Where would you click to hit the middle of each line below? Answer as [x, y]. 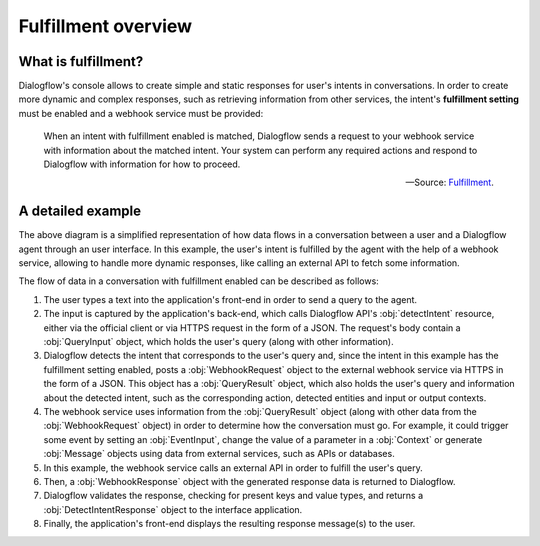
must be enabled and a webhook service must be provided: [141, 113]
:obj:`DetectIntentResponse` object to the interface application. [173, 509]
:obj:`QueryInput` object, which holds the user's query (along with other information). [218, 342]
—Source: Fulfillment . [449, 182]
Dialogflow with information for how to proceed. [142, 164]
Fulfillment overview [105, 26]
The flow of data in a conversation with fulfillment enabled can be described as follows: [198, 281]
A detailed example [80, 211]
